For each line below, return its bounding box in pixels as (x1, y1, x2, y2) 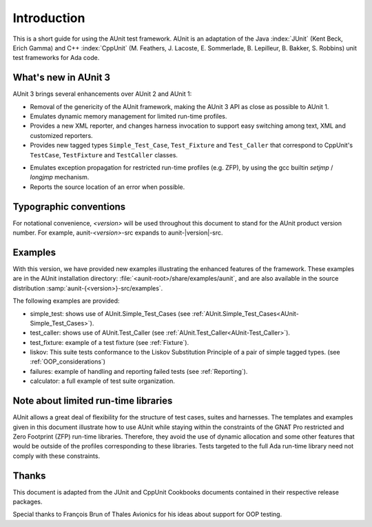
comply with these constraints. (12, 452, 100, 460)
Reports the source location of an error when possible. (30, 183, 185, 191)
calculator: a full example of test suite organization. (30, 377, 176, 386)
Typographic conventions (12, 201, 126, 212)
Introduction (12, 10, 85, 26)
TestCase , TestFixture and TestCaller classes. (30, 150, 178, 159)
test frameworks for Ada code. (12, 54, 100, 62)
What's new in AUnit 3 (12, 72, 110, 83)
